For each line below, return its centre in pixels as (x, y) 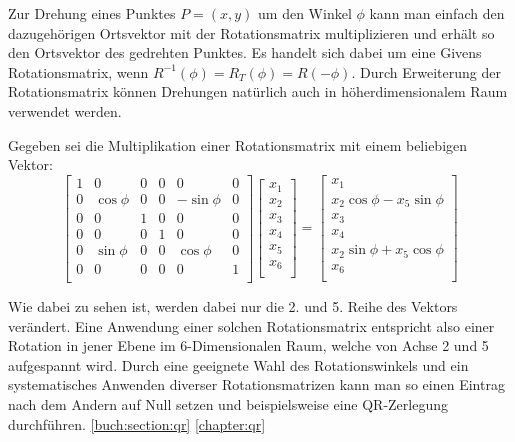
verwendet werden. (65, 110)
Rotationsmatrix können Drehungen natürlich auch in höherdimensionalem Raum (258, 91)
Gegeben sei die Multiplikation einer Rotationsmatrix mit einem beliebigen (238, 144)
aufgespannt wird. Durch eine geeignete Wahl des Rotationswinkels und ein (238, 364)
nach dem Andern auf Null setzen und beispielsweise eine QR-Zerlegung (228, 403)
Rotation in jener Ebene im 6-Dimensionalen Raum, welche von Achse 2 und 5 (248, 345)
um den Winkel (305, 13)
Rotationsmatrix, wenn (78, 71)
